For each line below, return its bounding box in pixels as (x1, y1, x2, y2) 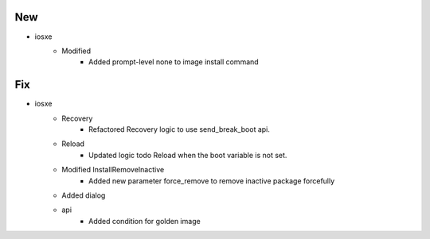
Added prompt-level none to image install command (88, 57, 259, 67)
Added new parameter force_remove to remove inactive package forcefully (88, 175, 335, 186)
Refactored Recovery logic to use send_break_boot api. (88, 124, 271, 134)
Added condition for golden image (88, 216, 201, 226)
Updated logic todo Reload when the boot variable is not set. (88, 150, 287, 160)
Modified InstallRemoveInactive (61, 165, 165, 175)
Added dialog (61, 191, 106, 200)
